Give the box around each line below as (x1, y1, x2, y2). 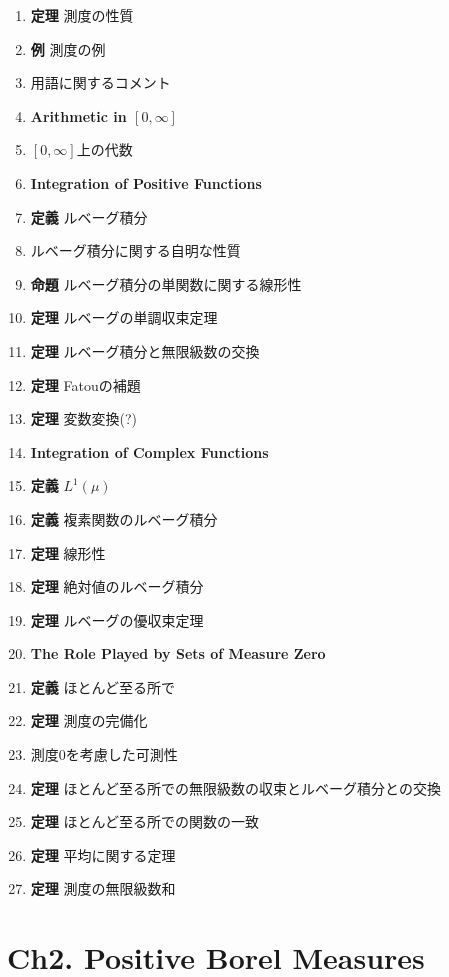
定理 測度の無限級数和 (30, 878, 176, 899)
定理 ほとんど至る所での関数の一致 (30, 811, 260, 832)
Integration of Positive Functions (30, 172, 262, 193)
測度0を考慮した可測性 (30, 744, 178, 765)
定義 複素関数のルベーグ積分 (30, 508, 218, 529)
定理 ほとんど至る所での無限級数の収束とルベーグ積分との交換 (30, 777, 441, 798)
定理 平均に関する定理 (30, 844, 176, 865)
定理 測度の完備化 (30, 710, 148, 731)
